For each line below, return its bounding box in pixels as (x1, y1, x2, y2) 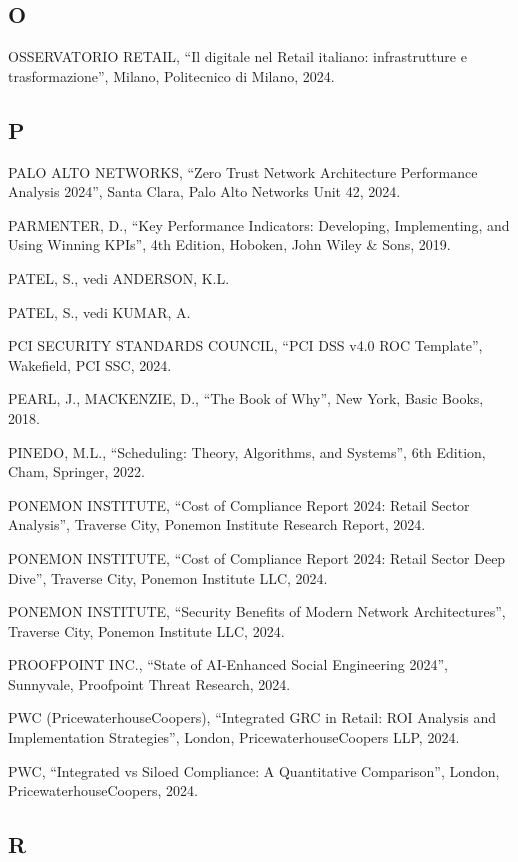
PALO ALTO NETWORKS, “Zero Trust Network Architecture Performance (8, 161, 478, 182)
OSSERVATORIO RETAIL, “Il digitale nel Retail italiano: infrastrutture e (8, 46, 467, 67)
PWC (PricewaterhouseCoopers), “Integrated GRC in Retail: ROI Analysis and (8, 707, 497, 728)
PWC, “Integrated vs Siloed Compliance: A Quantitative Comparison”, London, (8, 760, 500, 781)
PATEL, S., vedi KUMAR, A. (8, 301, 191, 322)
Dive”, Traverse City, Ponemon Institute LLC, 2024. (8, 567, 328, 588)
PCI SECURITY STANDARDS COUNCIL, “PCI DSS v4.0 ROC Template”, (8, 335, 483, 356)
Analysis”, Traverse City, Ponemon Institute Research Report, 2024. (8, 514, 426, 535)
